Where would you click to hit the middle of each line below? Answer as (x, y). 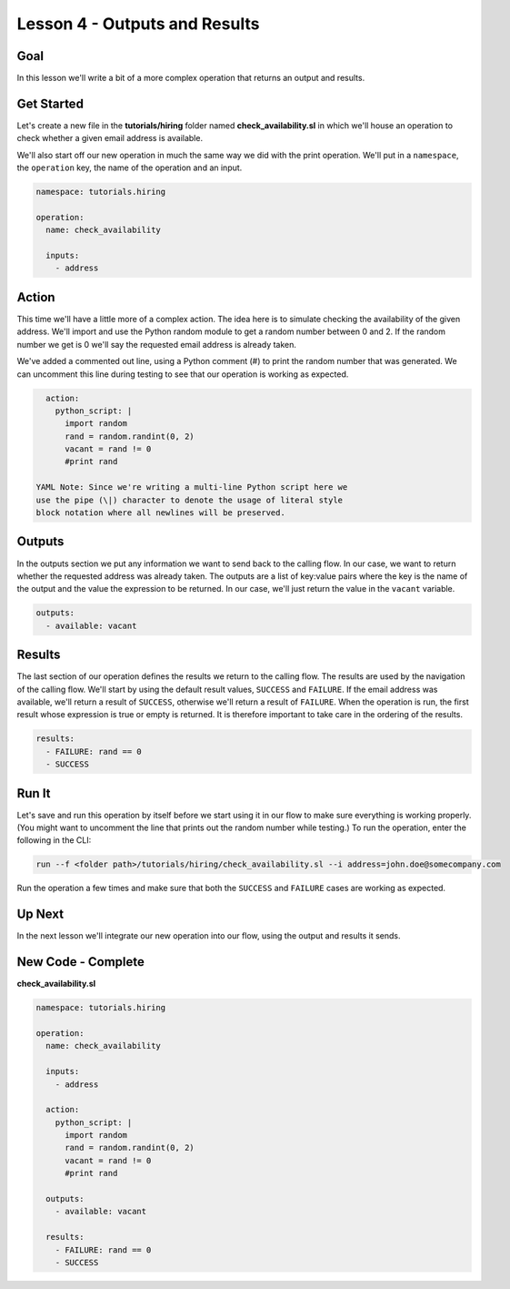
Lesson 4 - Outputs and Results (138, 24)
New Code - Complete (80, 962)
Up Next (40, 914)
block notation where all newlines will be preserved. (160, 513)
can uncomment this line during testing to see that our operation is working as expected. (183, 374)
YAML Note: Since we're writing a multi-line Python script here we (192, 487)
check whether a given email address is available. (110, 138)
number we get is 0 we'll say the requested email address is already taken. (157, 344)
